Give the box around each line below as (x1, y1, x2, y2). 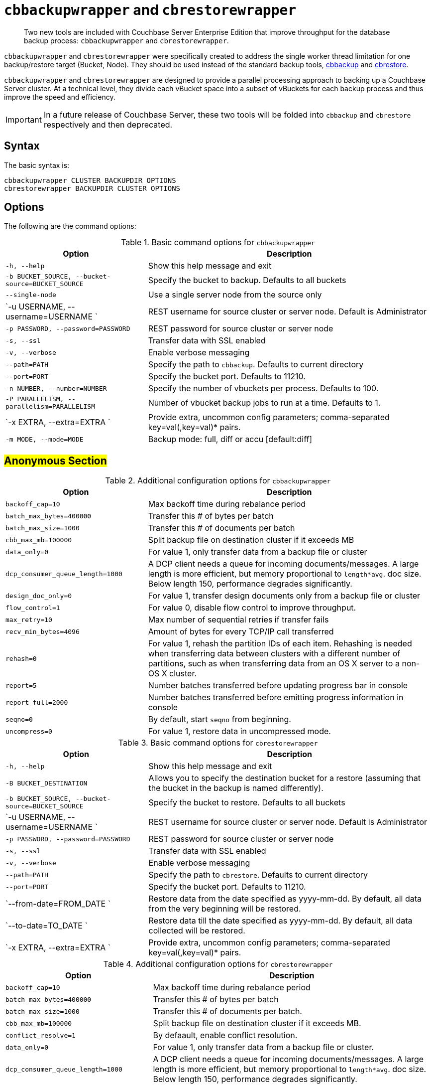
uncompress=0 (5, 727, 52, 735)
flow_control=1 (5, 604, 60, 612)
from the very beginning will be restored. (148, 904, 301, 914)
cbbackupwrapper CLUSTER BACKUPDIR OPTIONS (4, 176, 176, 184)
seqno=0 (5, 715, 33, 723)
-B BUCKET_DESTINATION (5, 779, 88, 787)
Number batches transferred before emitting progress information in (148, 692, 404, 703)
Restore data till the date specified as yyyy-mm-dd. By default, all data (148, 916, 413, 926)
